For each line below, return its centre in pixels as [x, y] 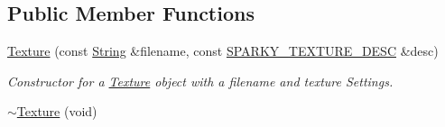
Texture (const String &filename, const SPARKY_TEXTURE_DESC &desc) [223, 51]
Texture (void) [57, 111]
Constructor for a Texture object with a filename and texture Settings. [200, 81]
